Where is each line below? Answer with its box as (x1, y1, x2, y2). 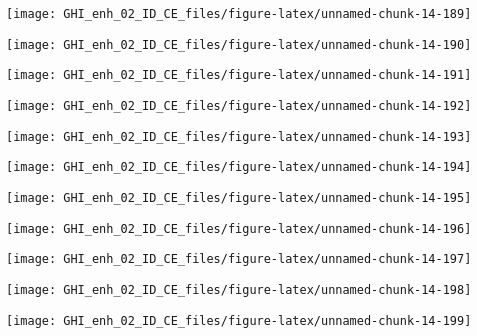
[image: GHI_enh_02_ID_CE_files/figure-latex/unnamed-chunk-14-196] (6, 221, 472, 236)
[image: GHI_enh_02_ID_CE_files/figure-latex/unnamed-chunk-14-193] (6, 129, 472, 144)
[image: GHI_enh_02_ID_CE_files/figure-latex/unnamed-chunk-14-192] (6, 98, 472, 113)
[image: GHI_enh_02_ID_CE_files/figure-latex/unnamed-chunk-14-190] (6, 37, 472, 52)
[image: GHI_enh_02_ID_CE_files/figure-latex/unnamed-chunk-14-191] (6, 68, 472, 83)
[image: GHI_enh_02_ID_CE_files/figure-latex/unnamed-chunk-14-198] (6, 282, 472, 297)
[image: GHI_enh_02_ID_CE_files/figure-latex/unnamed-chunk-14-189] (6, 7, 472, 21)
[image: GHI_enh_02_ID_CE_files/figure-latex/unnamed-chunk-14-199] (6, 313, 472, 328)
